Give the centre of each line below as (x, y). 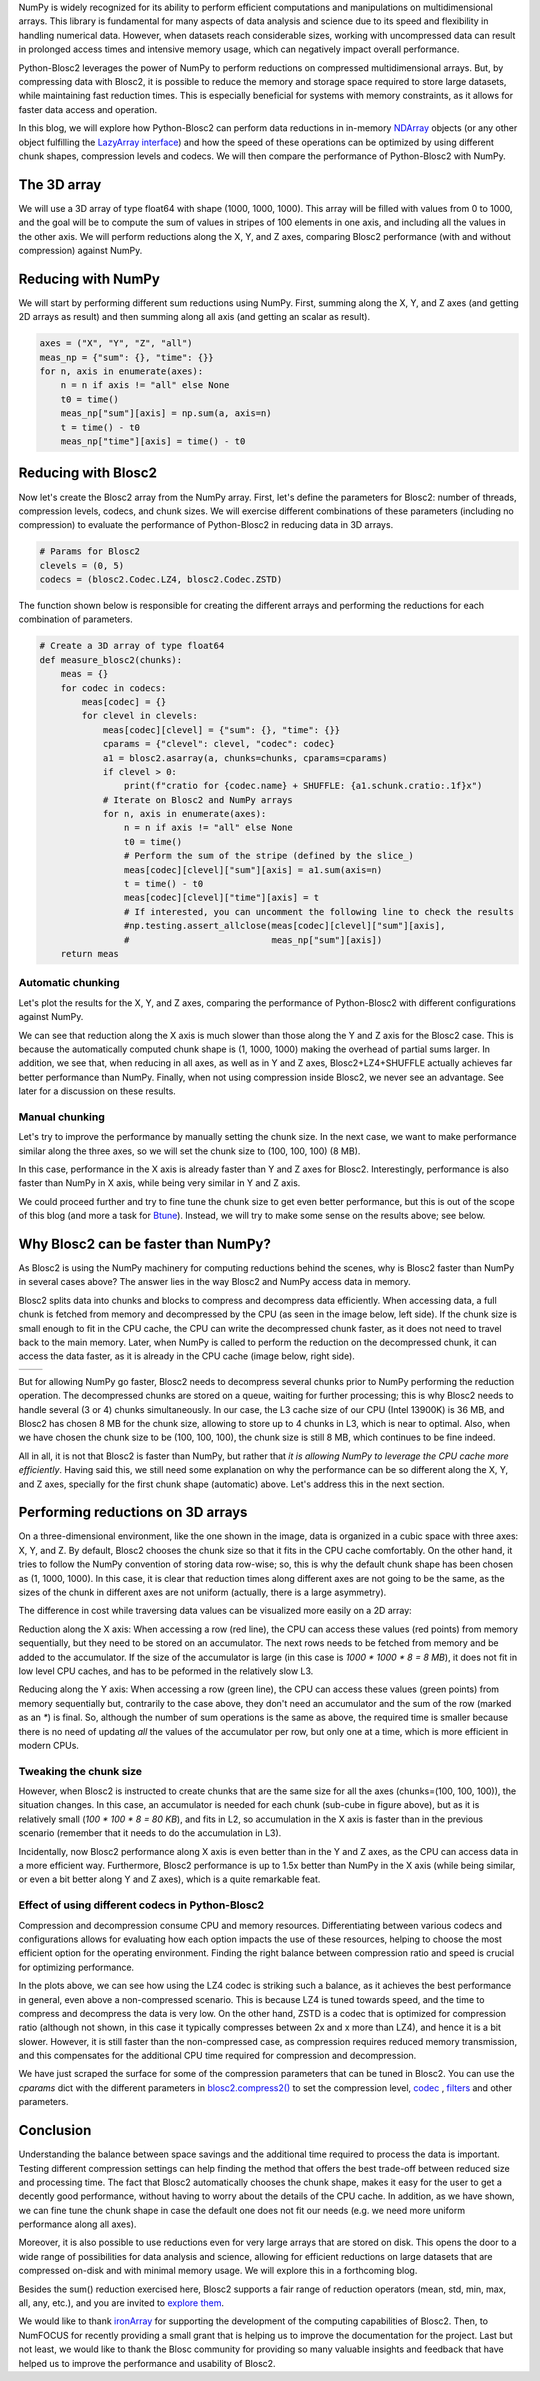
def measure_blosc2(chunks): (111, 659)
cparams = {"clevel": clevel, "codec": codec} (218, 744)
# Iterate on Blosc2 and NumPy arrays (198, 799)
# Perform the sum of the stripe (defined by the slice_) (269, 856)
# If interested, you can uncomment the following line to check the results (319, 911)
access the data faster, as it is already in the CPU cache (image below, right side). (186, 1356)
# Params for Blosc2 (89, 551)
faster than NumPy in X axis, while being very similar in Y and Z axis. (159, 1183)
